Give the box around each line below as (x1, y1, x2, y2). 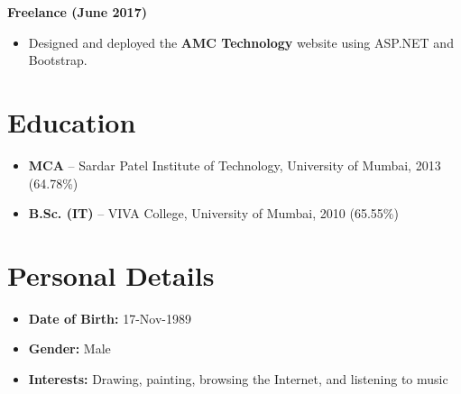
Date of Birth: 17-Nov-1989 (28, 308, 192, 327)
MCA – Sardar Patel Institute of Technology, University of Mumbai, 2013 (28, 155, 441, 174)
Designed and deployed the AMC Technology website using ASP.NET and (28, 32, 454, 51)
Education (7, 103, 136, 140)
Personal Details (7, 256, 215, 293)
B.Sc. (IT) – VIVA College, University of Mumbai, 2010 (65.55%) (28, 204, 399, 223)
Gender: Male (28, 339, 111, 358)
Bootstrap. (28, 50, 88, 69)
